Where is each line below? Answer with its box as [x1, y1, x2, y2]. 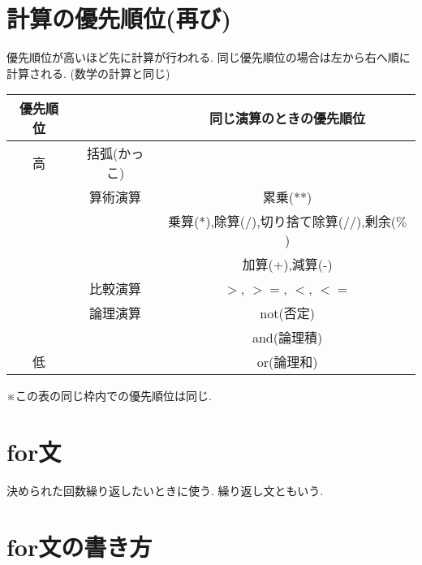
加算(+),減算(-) [242, 255, 333, 274]
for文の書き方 [6, 529, 153, 563]
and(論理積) [252, 328, 323, 347]
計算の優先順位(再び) [6, 2, 232, 35]
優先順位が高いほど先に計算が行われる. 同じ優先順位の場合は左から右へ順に [6, 49, 411, 66]
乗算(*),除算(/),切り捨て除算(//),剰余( [167, 212, 396, 231]
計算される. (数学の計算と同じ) [6, 64, 170, 81]
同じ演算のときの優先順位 [209, 109, 366, 128]
